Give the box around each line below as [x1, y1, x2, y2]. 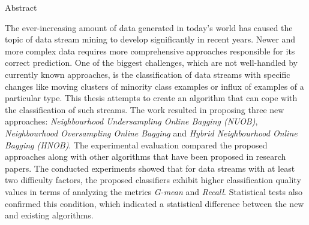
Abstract [5, 1, 37, 13]
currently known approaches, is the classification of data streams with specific [5, 68, 290, 80]
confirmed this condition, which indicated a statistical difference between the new [5, 197, 304, 209]
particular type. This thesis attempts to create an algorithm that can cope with [5, 92, 298, 104]
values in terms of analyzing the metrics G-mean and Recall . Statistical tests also [5, 185, 303, 197]
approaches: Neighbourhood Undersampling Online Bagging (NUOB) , [5, 115, 258, 127]
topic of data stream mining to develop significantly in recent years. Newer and [5, 33, 296, 45]
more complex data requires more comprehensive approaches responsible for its [5, 44, 295, 57]
